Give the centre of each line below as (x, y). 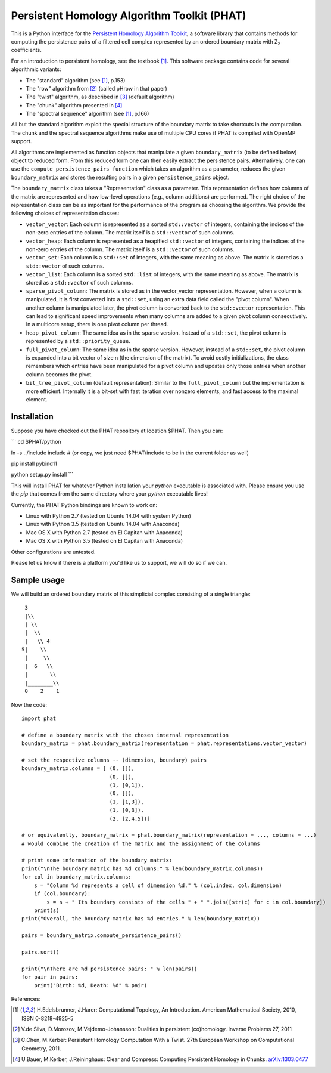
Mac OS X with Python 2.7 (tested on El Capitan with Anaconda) (104, 532)
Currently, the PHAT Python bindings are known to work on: (84, 505)
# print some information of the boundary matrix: (97, 860)
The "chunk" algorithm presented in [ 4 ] (74, 105)
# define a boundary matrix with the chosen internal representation (125, 735)
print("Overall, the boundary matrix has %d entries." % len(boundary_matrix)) (141, 919)
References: (26, 998)
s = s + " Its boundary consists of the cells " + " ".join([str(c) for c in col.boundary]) (186, 902)
